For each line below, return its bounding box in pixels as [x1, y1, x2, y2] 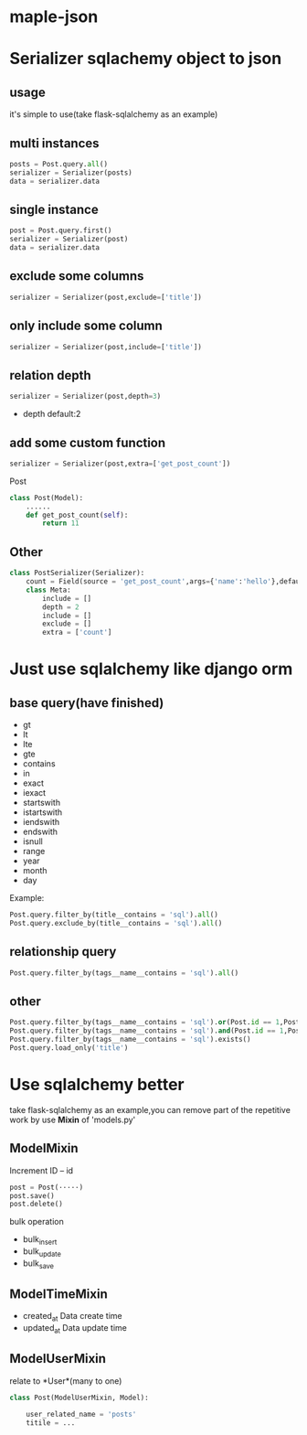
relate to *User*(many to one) [9, 1375, 122, 1387]
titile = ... [26, 1418, 76, 1428]
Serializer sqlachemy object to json [9, 48, 282, 70]
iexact [22, 787, 47, 798]
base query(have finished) [9, 695, 164, 711]
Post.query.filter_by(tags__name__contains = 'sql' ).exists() [9, 1035, 251, 1044]
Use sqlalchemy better [9, 1075, 185, 1095]
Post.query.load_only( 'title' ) [9, 1044, 129, 1053]
